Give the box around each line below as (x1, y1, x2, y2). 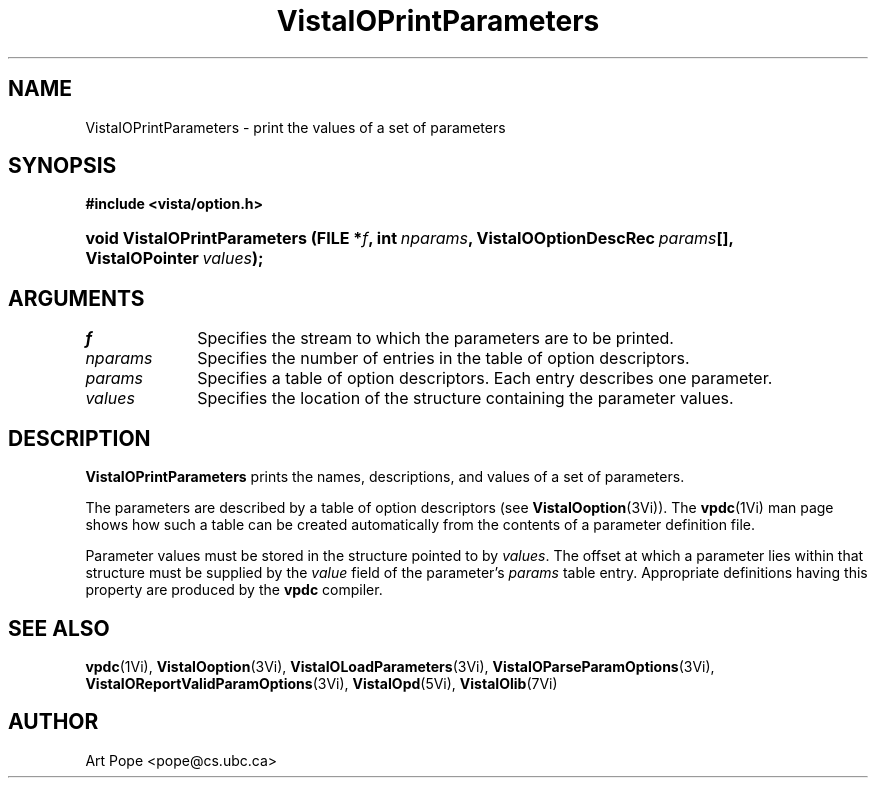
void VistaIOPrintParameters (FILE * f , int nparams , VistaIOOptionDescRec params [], (85, 228, 734, 249)
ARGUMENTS (8, 285, 145, 311)
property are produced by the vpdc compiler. (85, 581, 383, 599)
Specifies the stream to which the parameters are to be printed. (197, 328, 674, 349)
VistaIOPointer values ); (85, 248, 264, 269)
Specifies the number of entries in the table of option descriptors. (197, 348, 690, 369)
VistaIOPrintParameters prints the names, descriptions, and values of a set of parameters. (85, 468, 685, 486)
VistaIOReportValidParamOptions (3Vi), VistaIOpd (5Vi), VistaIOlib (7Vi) (85, 674, 558, 692)
